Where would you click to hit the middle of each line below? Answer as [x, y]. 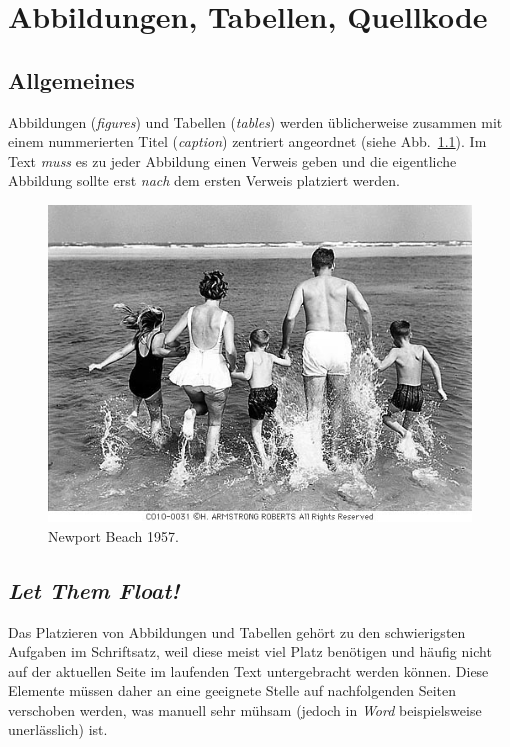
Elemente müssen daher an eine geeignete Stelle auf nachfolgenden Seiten [232, 690]
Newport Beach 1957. [113, 535]
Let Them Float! [94, 589]
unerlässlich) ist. [58, 729]
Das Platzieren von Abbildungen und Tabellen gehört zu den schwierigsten [237, 631]
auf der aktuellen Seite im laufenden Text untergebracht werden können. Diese [248, 670]
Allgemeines [71, 79]
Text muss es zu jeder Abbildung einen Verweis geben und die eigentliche [232, 160]
